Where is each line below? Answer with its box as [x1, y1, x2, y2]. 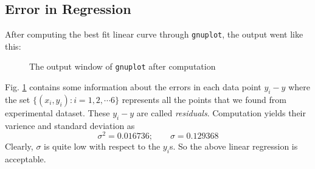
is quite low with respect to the [44, 140, 161, 153]
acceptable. [5, 153, 46, 165]
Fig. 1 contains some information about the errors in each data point [5, 81, 261, 93]
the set [5, 93, 30, 105]
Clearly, [5, 140, 33, 153]
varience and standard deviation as [5, 119, 135, 131]
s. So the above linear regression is [169, 140, 298, 153]
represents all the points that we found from [122, 93, 286, 105]
